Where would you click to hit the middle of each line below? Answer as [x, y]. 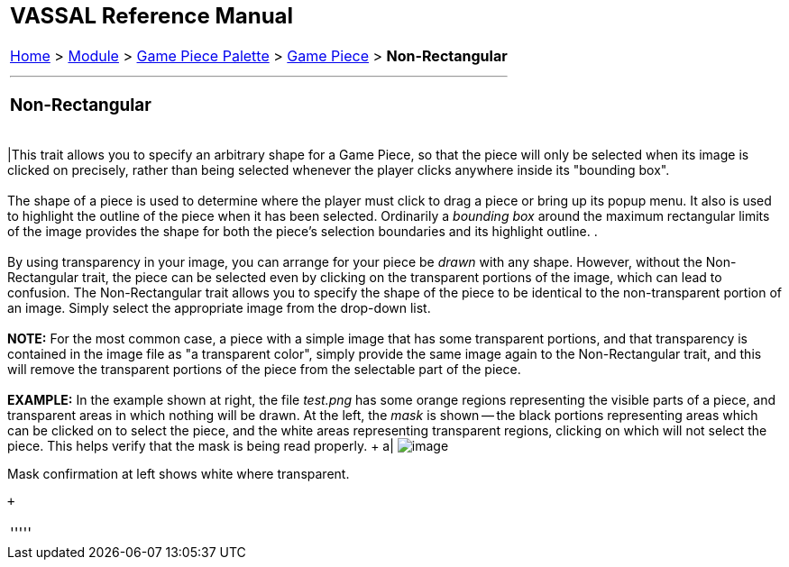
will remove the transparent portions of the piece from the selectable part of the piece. [264, 370]
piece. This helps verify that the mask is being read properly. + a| [201, 446]
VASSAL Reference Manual [152, 16]
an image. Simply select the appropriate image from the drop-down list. [219, 308]
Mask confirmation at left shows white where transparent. [179, 474]
